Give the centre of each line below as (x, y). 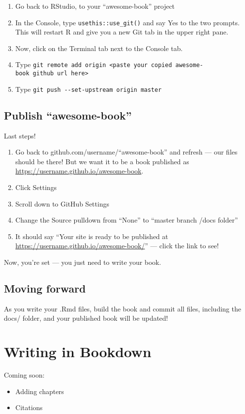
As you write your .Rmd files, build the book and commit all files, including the (122, 308)
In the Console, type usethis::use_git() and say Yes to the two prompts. (127, 22)
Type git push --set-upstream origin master (88, 89)
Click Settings (36, 187)
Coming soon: (24, 375)
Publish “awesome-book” (68, 115)
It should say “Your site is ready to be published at (92, 236)
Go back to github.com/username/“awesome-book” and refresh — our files (126, 152)
